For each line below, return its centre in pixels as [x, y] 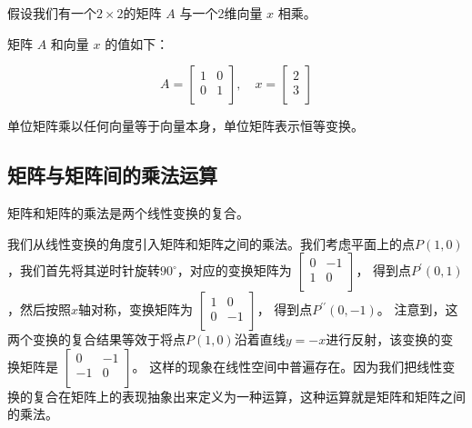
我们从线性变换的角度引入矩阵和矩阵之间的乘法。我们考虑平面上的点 [211, 243]
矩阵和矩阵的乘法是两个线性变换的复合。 [128, 212]
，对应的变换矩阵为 [234, 270]
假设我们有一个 [52, 13]
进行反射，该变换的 [383, 339]
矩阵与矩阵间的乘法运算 [112, 175]
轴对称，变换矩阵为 [136, 309]
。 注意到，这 [417, 309]
